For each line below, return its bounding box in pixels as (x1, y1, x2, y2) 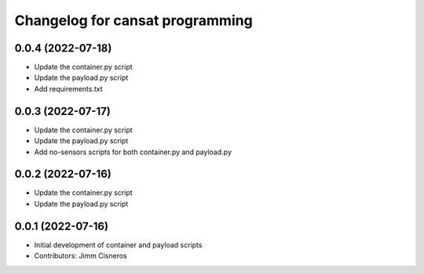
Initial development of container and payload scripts (34, 240, 203, 250)
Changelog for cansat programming (14, 12, 253, 29)
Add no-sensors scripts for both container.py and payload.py (34, 147, 232, 157)
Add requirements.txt (34, 84, 104, 93)
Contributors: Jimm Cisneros (34, 251, 127, 261)
